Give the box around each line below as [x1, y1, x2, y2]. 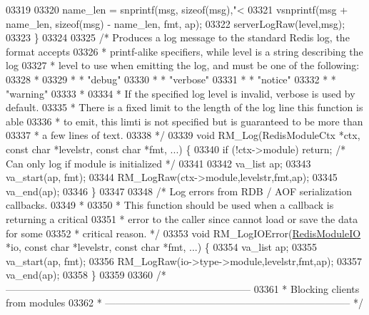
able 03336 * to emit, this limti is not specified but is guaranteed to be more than [6, 113, 363, 128]
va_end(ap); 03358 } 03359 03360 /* [6, 267, 166, 282]
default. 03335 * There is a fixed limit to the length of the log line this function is [6, 100, 363, 115]
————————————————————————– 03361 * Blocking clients [6, 281, 360, 296]
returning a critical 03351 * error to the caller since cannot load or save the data [6, 211, 358, 226]
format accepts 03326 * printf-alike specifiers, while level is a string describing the [6, 43, 363, 58]
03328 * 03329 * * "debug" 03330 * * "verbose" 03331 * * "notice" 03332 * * [6, 71, 336, 86]
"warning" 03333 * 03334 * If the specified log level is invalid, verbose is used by [6, 86, 355, 100]
